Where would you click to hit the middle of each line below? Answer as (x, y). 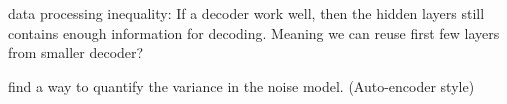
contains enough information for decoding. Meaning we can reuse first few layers (254, 32)
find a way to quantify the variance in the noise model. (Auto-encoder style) (241, 85)
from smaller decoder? (76, 52)
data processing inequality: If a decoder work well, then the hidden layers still (246, 13)
